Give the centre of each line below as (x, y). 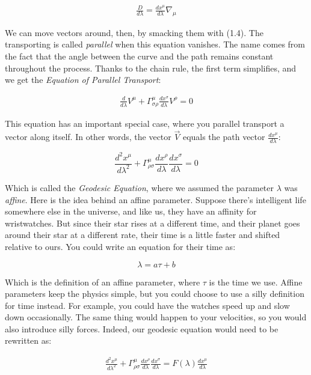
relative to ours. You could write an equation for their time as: (120, 246)
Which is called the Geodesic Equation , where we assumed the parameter (140, 187)
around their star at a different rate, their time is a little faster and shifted (143, 235)
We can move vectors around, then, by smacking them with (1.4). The (134, 32)
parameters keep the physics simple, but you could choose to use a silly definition (155, 294)
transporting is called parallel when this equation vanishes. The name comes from (155, 44)
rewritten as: (28, 340)
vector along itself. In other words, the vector (88, 137)
